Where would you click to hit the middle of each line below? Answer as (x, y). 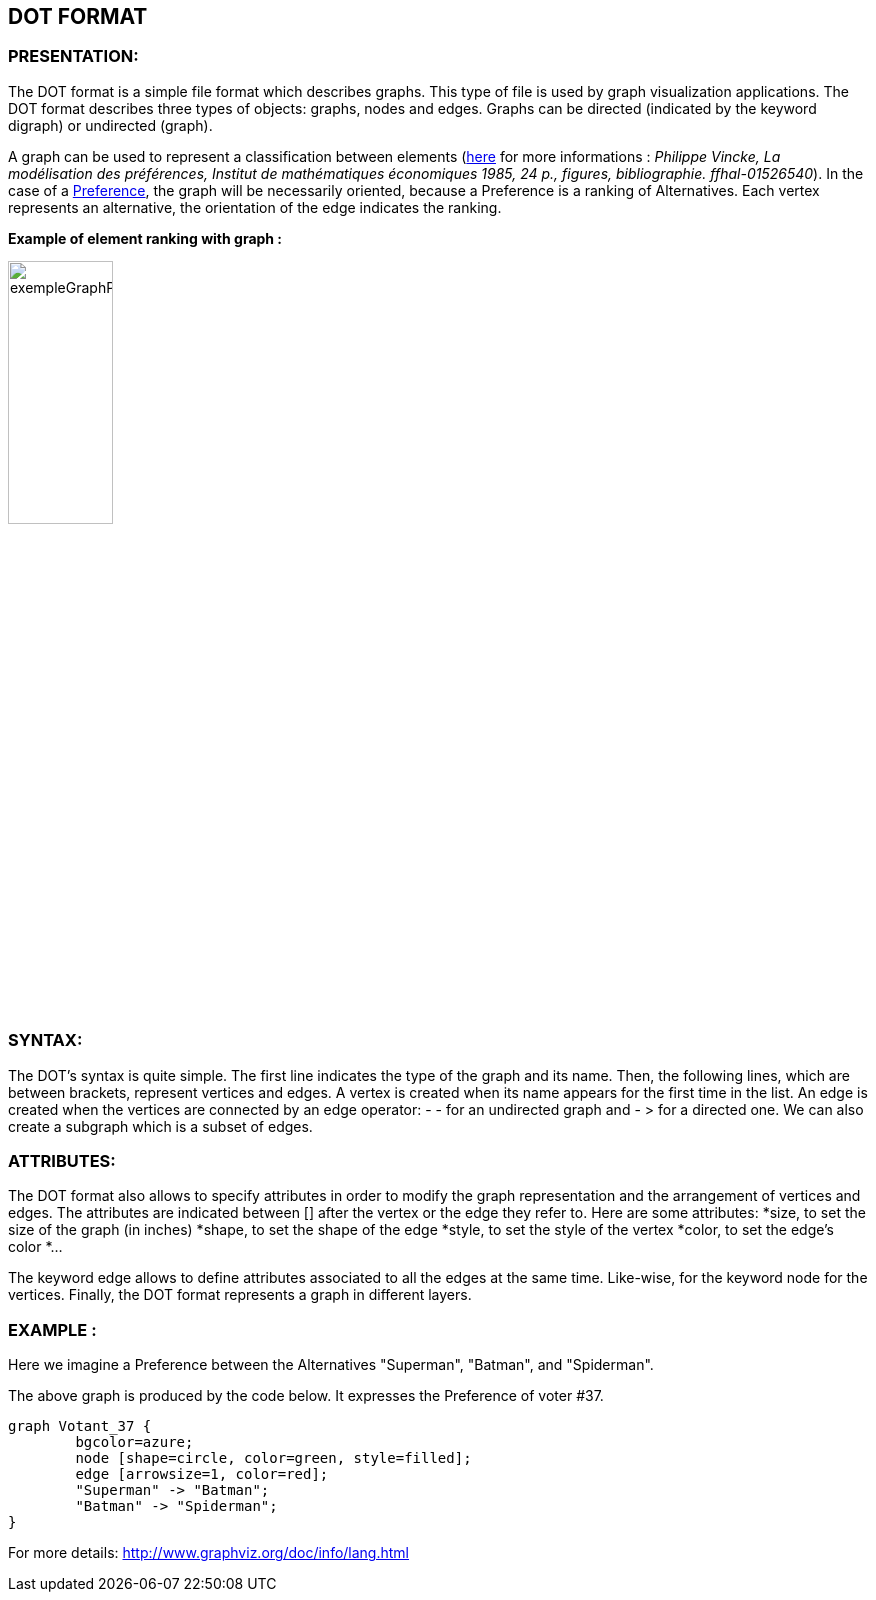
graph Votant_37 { (80, 1426)
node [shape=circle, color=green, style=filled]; (273, 1458)
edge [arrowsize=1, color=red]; (202, 1474)
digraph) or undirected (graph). (110, 125)
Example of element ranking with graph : (145, 238)
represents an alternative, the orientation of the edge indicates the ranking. (255, 207)
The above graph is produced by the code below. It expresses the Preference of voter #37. (306, 1396)
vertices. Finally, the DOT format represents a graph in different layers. (240, 1295)
